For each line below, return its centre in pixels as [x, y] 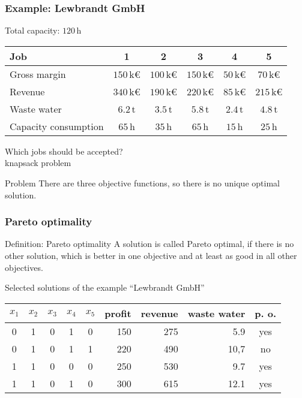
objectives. [24, 267]
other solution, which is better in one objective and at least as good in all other [151, 255]
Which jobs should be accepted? [64, 151]
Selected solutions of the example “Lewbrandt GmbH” [105, 287]
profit [118, 313]
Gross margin [38, 74]
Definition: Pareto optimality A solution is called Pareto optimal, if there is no [149, 244]
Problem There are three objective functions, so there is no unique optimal [142, 183]
